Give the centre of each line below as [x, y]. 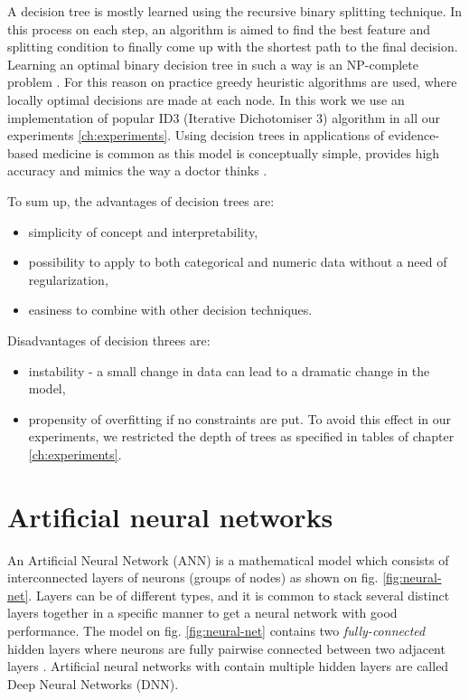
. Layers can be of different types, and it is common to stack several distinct [239, 595]
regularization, [68, 279]
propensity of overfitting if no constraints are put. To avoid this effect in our [239, 418]
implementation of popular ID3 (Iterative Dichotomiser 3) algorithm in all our [224, 117]
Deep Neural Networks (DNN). [93, 683]
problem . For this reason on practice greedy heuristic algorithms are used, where [232, 82]
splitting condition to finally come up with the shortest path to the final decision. [233, 47]
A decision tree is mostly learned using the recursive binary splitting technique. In [235, 11]
